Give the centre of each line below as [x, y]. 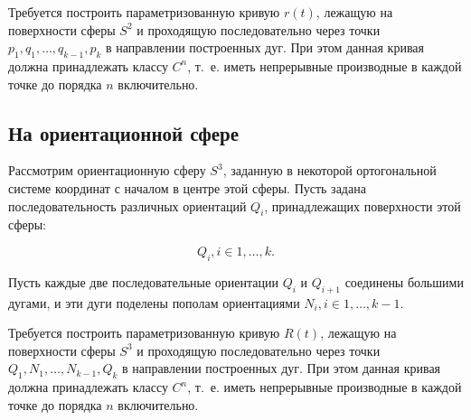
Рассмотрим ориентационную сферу [107, 170]
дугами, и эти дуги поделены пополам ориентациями [154, 302]
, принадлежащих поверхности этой [363, 205]
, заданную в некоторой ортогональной [330, 170]
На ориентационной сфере [124, 132]
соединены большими [404, 281]
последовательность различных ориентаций [127, 205]
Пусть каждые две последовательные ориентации [144, 281]
